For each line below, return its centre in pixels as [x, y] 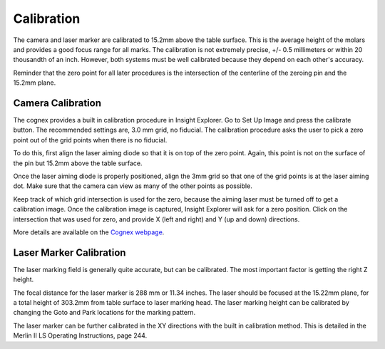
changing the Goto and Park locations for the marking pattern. [104, 313]
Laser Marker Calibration [70, 252]
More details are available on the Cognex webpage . [89, 232]
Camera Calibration [57, 103]
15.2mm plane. [35, 83]
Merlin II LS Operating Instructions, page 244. [80, 335]
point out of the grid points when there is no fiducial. [90, 140]
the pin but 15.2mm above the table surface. [78, 163]
